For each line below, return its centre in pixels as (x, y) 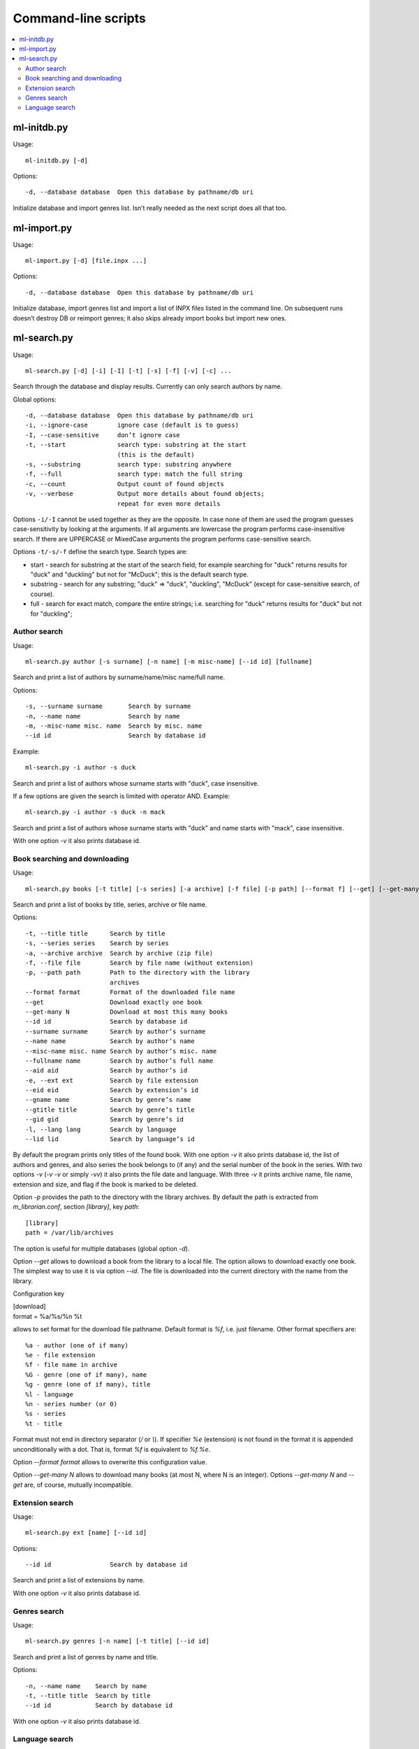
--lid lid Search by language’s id (110, 1139)
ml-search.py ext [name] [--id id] (86, 1533)
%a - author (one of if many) (77, 1345)
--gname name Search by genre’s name (108, 1100)
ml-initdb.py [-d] (57, 160)
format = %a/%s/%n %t (47, 1316)
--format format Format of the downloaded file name (130, 992)
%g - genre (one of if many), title (88, 1385)
